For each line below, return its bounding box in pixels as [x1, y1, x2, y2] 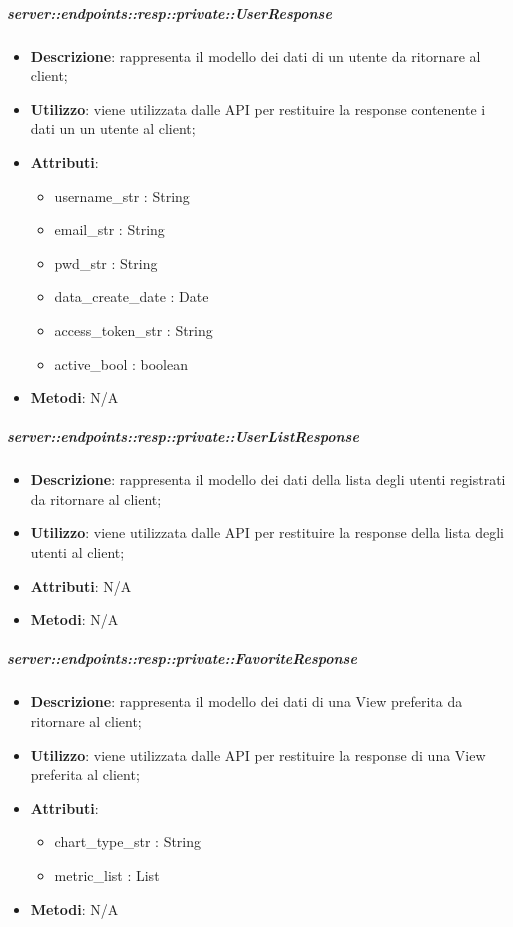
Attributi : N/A [30, 575, 132, 596]
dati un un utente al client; [30, 118, 196, 139]
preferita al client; [30, 764, 140, 785]
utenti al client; [30, 542, 125, 563]
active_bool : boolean [54, 353, 188, 374]
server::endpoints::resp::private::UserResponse [7, 2, 332, 23]
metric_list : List [54, 864, 160, 885]
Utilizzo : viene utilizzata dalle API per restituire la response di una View [30, 744, 486, 765]
